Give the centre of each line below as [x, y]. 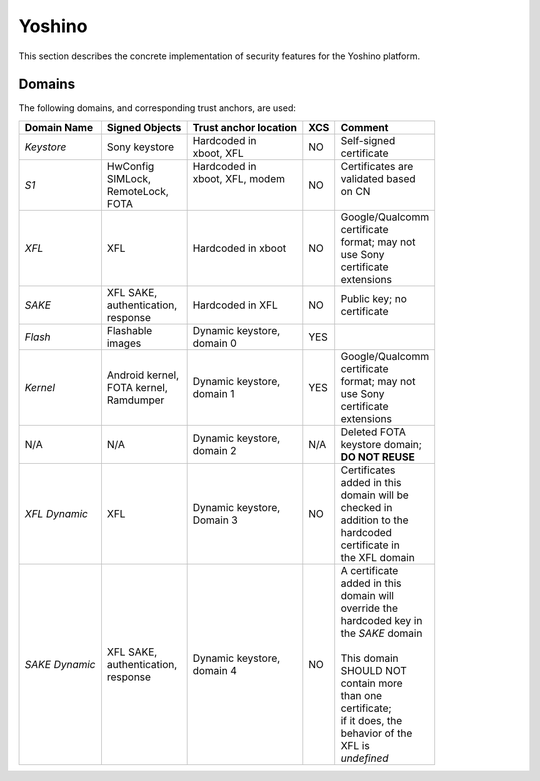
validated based [378, 178]
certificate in [370, 545]
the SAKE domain [381, 633]
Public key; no [373, 298]
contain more [372, 683]
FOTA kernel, [137, 387]
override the [369, 608]
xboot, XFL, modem [238, 178]
